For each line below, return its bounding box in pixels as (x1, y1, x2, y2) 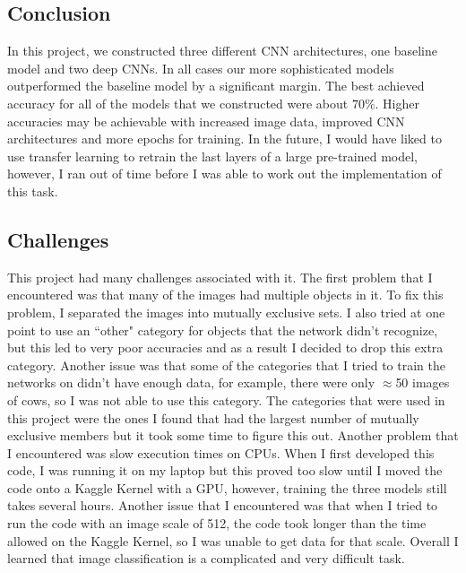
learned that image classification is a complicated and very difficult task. (7, 549, 405, 568)
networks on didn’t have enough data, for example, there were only (7, 373, 375, 392)
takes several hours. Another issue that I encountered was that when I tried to (7, 496, 438, 515)
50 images (395, 373, 450, 392)
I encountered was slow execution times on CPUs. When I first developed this (7, 443, 435, 462)
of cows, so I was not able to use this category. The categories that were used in (7, 390, 445, 409)
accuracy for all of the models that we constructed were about (7, 93, 349, 112)
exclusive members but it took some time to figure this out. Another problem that (7, 426, 459, 445)
